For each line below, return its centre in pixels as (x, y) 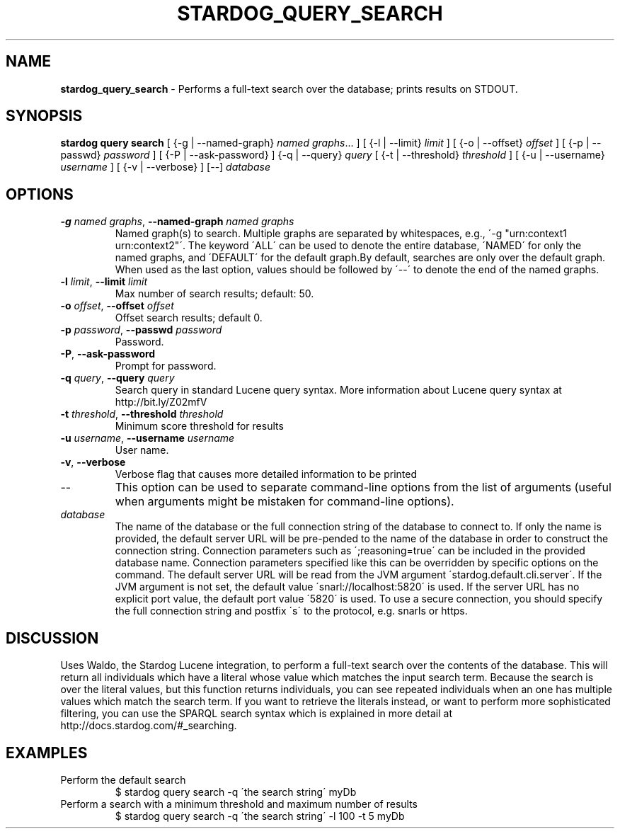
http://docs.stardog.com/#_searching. (149, 726)
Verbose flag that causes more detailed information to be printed (266, 474)
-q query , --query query (117, 378)
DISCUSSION (52, 638)
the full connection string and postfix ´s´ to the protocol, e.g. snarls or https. (291, 611)
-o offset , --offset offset (117, 306)
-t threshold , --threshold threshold (142, 414)
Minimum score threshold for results (199, 426)
